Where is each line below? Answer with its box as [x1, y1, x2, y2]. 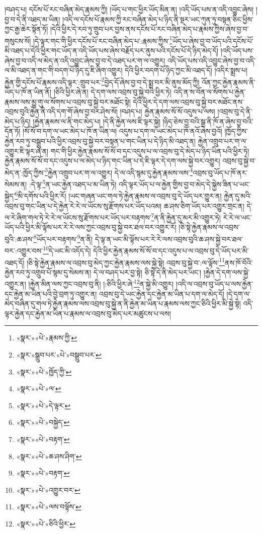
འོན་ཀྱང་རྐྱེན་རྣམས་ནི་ [202, 76, 255, 87]
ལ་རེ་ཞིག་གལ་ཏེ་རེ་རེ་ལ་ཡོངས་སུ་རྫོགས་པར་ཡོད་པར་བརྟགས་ [5, 212, 151, 222]
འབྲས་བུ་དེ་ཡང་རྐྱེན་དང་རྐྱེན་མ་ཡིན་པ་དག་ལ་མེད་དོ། [99, 288, 224, 299]
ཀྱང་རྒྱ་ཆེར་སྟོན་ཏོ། [5, 24, 48, 34]
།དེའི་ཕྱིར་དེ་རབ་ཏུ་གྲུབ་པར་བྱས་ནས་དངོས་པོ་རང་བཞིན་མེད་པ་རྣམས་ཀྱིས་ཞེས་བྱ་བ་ [50, 24, 249, 34]
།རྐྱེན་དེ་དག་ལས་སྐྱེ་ [203, 266, 250, 277]
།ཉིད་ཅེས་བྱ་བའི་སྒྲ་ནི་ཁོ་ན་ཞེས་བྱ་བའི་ [162, 116, 253, 126]
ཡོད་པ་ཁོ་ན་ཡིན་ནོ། [5, 86, 52, 97]
